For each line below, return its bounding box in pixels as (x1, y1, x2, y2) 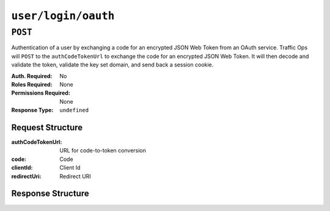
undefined (59, 107, 89, 114)
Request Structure (11, 122, 83, 132)
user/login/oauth (11, 9, 115, 23)
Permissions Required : (11, 89, 70, 97)
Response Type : (11, 107, 54, 114)
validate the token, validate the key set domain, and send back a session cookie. (11, 61, 214, 68)
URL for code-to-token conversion (59, 147, 147, 154)
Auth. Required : (11, 72, 53, 79)
